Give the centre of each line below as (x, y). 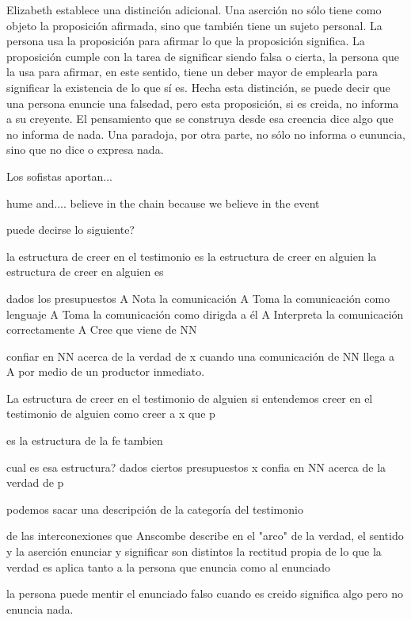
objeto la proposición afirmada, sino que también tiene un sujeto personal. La (194, 25)
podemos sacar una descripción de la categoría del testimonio (155, 509)
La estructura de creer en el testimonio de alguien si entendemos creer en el (190, 398)
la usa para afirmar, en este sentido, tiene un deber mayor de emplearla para (192, 72)
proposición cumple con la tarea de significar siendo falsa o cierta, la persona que (203, 56)
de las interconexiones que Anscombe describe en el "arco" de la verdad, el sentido (205, 536)
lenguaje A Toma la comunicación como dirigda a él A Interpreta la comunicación (205, 314)
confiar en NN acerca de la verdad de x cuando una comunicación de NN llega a (201, 356)
